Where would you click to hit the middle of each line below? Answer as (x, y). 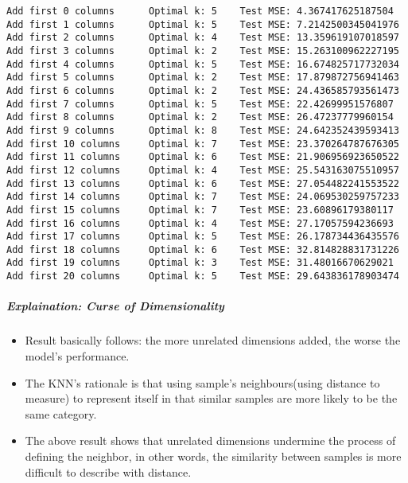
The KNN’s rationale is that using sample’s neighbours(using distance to (202, 382)
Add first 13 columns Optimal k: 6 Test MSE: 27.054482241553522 (203, 183)
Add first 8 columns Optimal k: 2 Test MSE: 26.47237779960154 (200, 117)
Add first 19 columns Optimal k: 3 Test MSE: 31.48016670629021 (200, 263)
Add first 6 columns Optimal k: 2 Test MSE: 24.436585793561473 (203, 90)
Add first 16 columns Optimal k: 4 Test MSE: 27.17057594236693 (200, 223)
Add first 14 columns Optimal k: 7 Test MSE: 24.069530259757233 (203, 197)
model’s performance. (77, 355)
